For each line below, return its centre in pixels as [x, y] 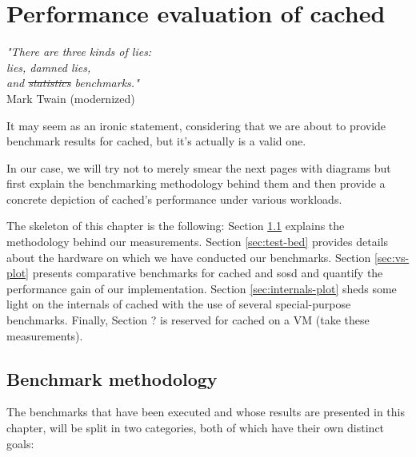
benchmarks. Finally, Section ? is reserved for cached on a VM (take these [188, 320]
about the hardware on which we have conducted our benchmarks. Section [189, 257]
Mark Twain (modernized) [71, 98]
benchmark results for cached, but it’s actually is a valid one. [156, 141]
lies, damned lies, [49, 67]
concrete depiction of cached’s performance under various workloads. [174, 199]
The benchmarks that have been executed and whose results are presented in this [206, 412]
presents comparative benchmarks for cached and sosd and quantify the [208, 273]
